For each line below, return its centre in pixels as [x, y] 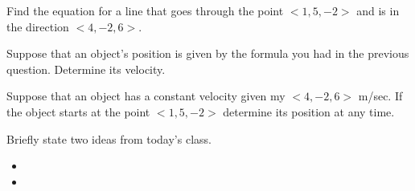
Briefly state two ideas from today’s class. [109, 138]
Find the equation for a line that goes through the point [145, 10]
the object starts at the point [78, 111]
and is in [378, 10]
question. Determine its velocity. [86, 69]
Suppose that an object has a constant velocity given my [146, 96]
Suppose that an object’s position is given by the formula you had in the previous [208, 53]
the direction [38, 26]
